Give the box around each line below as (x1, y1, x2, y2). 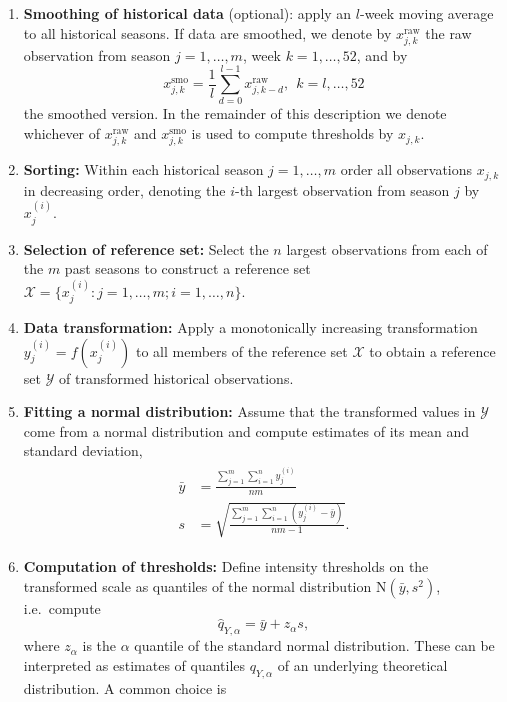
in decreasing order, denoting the (23, 179, 226, 200)
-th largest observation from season (234, 179, 450, 200)
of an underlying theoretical (277, 654, 448, 675)
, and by (356, 44, 408, 65)
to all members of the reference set (135, 340, 348, 361)
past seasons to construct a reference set (64, 258, 311, 279)
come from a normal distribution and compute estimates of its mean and (23, 420, 470, 441)
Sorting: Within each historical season (23, 159, 264, 180)
